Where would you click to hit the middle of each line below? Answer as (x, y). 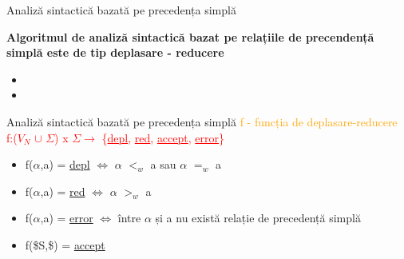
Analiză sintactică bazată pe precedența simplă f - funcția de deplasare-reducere (202, 121)
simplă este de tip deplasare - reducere (115, 52)
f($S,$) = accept (65, 244)
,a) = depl (65, 164)
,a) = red (63, 191)
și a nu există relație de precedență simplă (258, 218)
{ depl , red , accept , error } (163, 137)
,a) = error (67, 218)
